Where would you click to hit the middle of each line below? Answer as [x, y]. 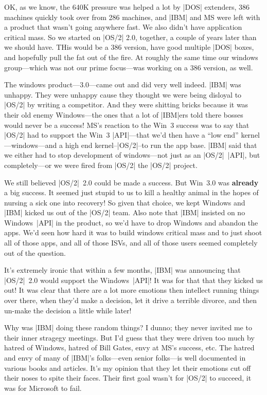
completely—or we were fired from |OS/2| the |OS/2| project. [101, 165]
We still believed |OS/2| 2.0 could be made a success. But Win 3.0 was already [131, 182]
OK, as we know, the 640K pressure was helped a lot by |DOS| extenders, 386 [127, 7]
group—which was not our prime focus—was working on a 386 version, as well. [129, 67]
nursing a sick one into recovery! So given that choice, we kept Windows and [125, 202]
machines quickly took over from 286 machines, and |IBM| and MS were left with [132, 17]
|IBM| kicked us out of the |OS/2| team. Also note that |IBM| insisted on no [125, 212]
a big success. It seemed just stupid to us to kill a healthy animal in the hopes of [131, 192]
